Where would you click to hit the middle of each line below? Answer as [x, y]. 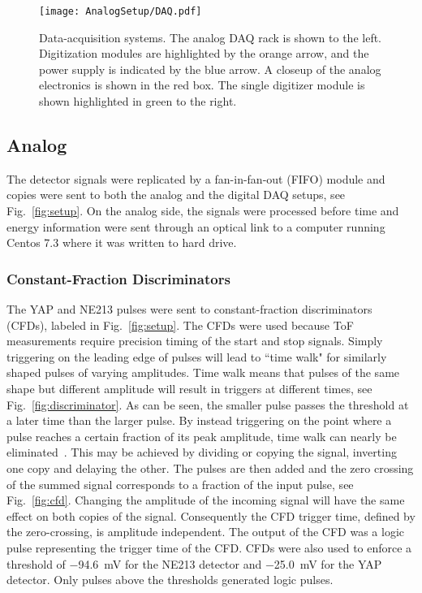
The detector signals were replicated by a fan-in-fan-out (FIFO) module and [196, 178]
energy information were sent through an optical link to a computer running [196, 226]
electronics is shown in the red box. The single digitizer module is [202, 85]
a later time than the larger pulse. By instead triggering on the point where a [199, 420]
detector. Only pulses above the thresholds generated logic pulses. [170, 580]
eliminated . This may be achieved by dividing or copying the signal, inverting [202, 452]
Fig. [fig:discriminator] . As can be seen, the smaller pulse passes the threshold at [208, 404]
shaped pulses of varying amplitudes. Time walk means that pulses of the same [203, 372]
